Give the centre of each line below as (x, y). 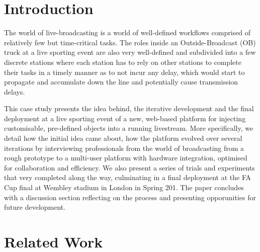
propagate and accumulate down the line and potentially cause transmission (121, 82)
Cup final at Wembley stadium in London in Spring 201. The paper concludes (124, 187)
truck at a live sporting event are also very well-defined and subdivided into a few (130, 52)
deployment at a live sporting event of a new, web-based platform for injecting (125, 118)
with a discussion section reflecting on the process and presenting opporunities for (130, 197)
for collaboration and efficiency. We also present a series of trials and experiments (129, 167)
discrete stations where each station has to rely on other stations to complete (123, 62)
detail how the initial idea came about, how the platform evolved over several (123, 138)
